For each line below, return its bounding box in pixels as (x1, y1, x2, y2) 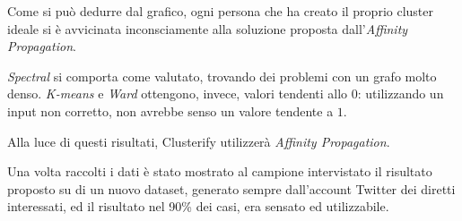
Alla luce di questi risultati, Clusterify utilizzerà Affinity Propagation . (7, 132, 390, 150)
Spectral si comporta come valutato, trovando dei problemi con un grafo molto (7, 66, 437, 85)
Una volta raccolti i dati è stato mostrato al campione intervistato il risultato (7, 162, 432, 181)
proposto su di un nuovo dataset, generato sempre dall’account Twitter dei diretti (7, 179, 456, 198)
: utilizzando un (357, 84, 444, 103)
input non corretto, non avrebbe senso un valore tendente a (7, 101, 334, 120)
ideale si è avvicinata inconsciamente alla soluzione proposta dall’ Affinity (7, 19, 408, 38)
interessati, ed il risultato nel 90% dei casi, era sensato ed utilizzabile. (7, 197, 389, 216)
